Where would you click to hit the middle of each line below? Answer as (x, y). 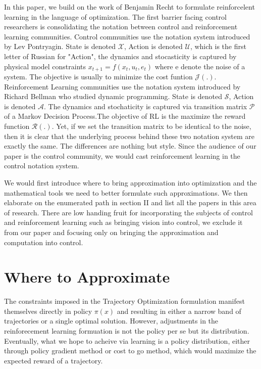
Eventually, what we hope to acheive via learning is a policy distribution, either (127, 340)
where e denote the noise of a (200, 66)
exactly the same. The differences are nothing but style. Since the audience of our (130, 146)
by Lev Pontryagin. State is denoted (60, 46)
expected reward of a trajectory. (54, 360)
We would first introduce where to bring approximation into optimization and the (130, 182)
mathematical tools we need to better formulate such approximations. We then (126, 192)
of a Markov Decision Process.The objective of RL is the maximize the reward (125, 116)
